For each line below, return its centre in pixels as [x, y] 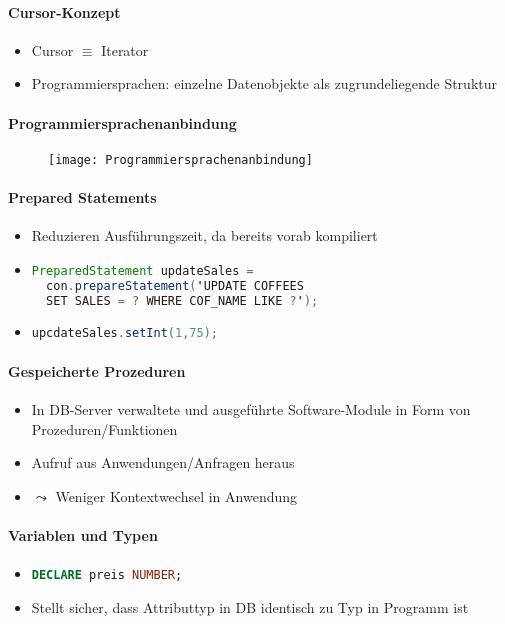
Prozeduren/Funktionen [104, 428]
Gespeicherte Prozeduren [97, 370]
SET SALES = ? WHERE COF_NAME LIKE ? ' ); [182, 300]
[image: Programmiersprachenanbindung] [180, 159]
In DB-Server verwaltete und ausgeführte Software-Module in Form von [251, 408]
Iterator [125, 49]
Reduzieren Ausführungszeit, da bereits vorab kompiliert [204, 235]
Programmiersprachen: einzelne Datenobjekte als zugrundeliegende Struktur [264, 83]
